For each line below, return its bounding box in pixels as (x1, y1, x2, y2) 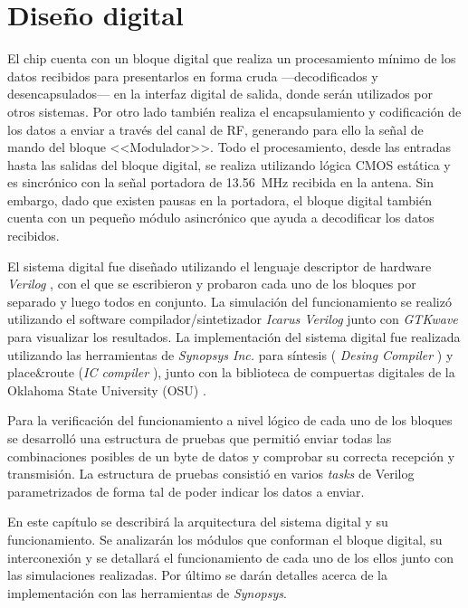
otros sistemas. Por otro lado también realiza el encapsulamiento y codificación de (7, 101, 462, 120)
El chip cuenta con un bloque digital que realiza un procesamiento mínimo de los (7, 49, 456, 68)
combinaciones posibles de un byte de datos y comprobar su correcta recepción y (7, 446, 455, 465)
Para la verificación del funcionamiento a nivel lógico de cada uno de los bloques (7, 411, 453, 430)
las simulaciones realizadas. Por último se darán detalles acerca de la (7, 565, 387, 584)
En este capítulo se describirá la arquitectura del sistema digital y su (7, 512, 388, 531)
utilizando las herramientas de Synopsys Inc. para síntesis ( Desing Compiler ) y (7, 345, 454, 364)
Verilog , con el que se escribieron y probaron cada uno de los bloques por (7, 274, 416, 293)
